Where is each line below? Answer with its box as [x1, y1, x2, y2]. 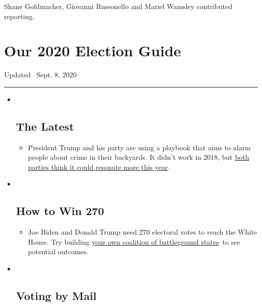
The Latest [16, 118, 74, 134]
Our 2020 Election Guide [4, 40, 181, 61]
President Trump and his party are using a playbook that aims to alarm [28, 142, 251, 152]
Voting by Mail [16, 288, 97, 303]
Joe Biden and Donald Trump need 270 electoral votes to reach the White [28, 227, 257, 237]
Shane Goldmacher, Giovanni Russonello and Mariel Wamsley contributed [4, 1, 233, 11]
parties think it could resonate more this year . [28, 161, 170, 172]
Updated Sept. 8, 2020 [4, 69, 77, 80]
